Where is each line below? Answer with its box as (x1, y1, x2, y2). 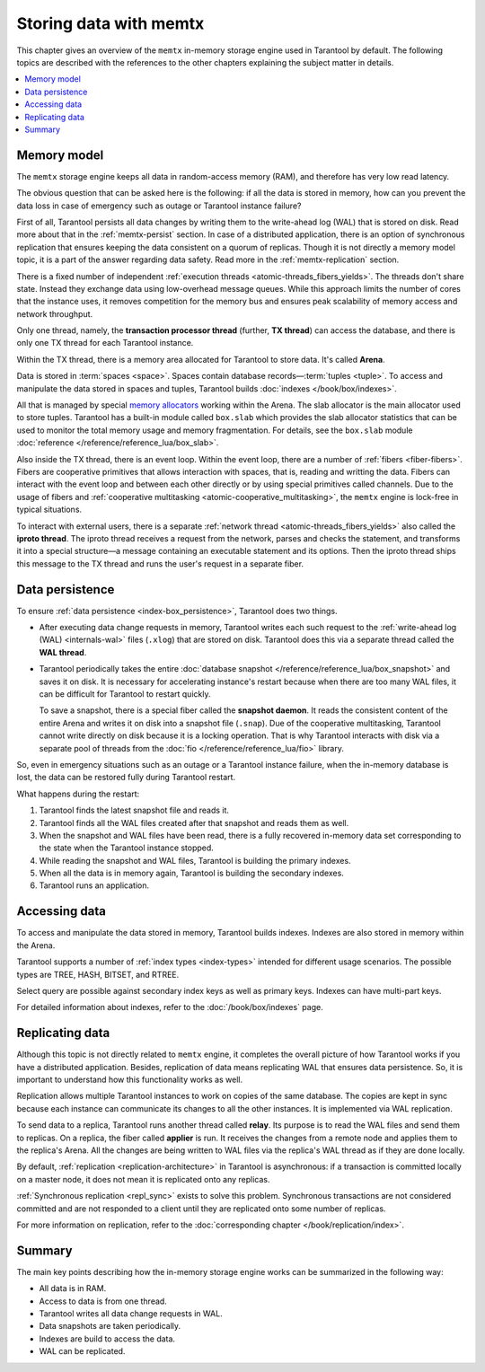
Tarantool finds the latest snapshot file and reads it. (39, 805, 229, 816)
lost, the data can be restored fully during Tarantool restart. (16, 772, 236, 783)
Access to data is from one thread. (39, 1296, 168, 1306)
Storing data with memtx (16, 13, 205, 33)
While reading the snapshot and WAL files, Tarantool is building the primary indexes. (39, 855, 351, 866)
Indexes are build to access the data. (39, 1333, 175, 1344)
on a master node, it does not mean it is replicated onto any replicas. (16, 1174, 270, 1184)
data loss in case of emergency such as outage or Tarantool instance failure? (16, 200, 302, 211)
